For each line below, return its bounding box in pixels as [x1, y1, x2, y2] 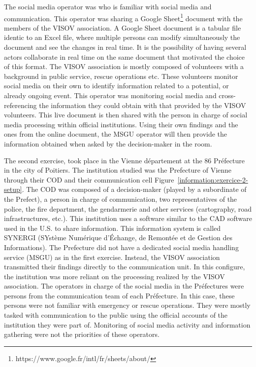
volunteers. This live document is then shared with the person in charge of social [4, 110, 248, 120]
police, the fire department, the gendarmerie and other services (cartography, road [4, 203, 252, 214]
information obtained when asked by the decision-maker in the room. [4, 138, 212, 148]
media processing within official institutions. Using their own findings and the [4, 119, 238, 129]
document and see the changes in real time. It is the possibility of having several [4, 42, 247, 52]
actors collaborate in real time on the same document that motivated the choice [4, 51, 245, 62]
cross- [219, 90, 236, 100]
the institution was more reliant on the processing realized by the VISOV [4, 271, 225, 281]
